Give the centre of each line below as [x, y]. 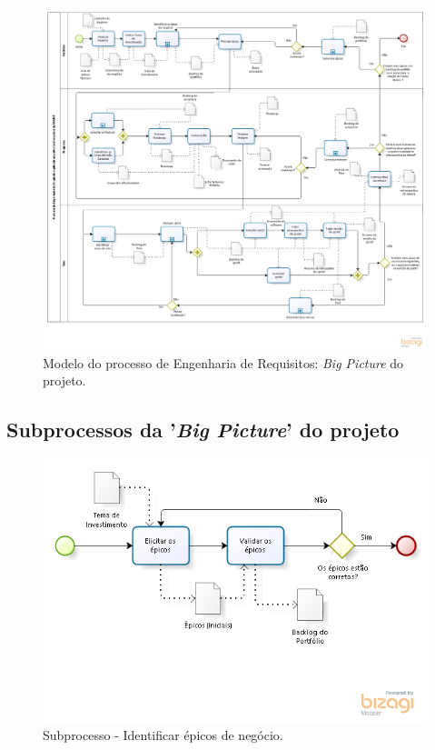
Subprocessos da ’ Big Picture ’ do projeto [203, 430]
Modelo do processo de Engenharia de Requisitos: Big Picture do [223, 362]
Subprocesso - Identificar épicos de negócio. [163, 735]
